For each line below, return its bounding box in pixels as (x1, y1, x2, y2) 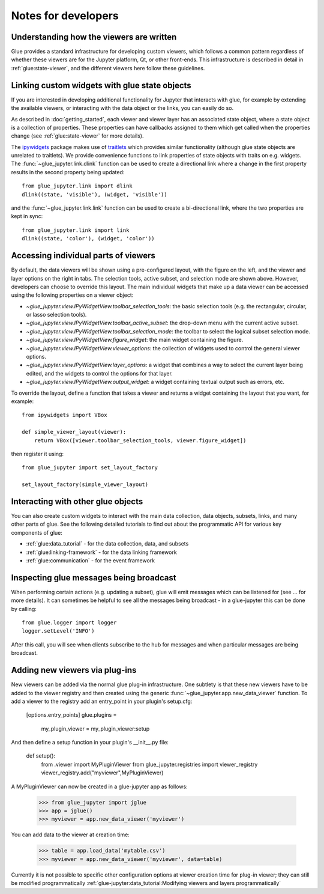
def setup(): (26, 752, 56, 759)
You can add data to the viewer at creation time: (11, 831, 130, 838)
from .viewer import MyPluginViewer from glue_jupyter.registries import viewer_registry (41, 761, 258, 768)
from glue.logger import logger (22, 619, 117, 626)
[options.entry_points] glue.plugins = (26, 711, 117, 719)
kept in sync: (11, 213, 43, 220)
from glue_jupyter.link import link (22, 227, 130, 234)
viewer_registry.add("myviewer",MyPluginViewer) (41, 769, 164, 776)
